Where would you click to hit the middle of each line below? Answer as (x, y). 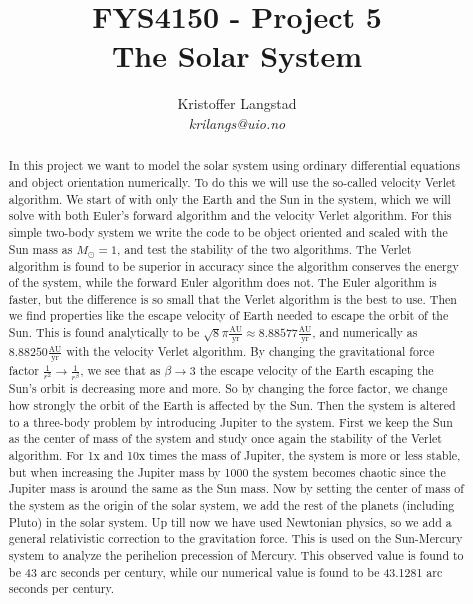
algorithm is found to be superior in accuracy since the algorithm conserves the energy (233, 265)
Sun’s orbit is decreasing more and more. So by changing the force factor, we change (228, 388)
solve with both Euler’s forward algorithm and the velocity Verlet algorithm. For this (230, 215)
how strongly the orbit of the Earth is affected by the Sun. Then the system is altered (232, 405)
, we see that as (120, 370)
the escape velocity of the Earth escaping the (316, 370)
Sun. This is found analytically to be (104, 332)
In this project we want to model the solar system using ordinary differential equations (234, 165)
